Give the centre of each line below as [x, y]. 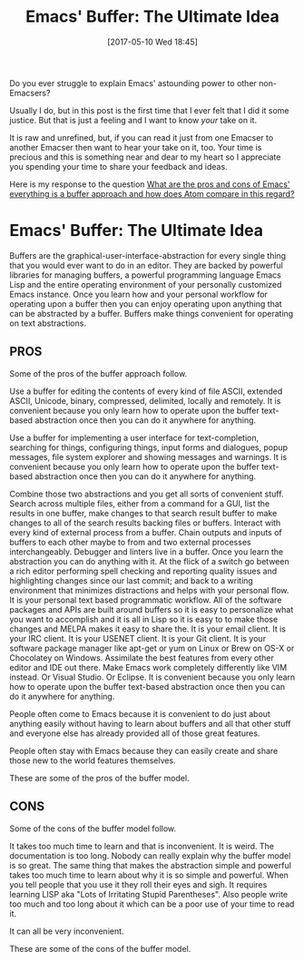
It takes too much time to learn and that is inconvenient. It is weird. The [142, 846]
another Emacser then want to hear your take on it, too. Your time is [136, 147]
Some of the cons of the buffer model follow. [93, 829]
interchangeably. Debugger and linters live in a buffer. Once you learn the [147, 552]
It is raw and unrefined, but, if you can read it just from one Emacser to [142, 137]
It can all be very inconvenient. [67, 931]
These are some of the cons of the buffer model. [100, 948]
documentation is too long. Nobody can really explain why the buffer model [150, 856]
